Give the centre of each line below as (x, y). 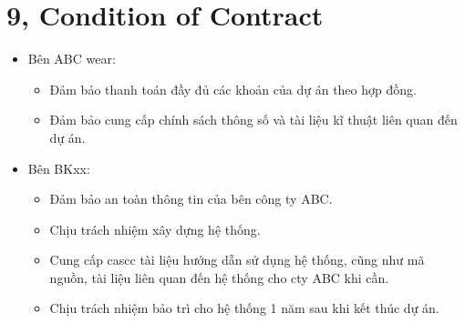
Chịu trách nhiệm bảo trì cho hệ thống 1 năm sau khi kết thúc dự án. (244, 308)
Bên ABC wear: (72, 59)
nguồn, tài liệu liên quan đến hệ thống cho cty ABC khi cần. (219, 277)
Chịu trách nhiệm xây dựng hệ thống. (155, 229)
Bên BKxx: (59, 168)
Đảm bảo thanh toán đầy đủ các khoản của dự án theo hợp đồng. (233, 89)
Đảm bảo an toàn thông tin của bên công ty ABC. (191, 199)
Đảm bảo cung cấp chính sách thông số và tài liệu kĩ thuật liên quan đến (253, 120)
